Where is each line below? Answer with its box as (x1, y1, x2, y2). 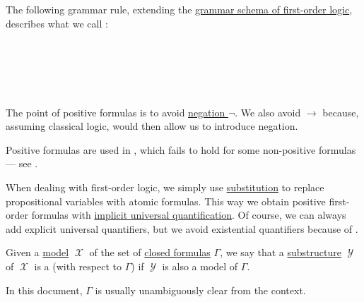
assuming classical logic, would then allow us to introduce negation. (6, 119, 298, 133)
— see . (6, 156, 38, 171)
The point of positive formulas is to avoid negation (6, 104, 225, 119)
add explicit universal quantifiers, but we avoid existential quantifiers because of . (6, 221, 358, 236)
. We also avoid (235, 104, 301, 119)
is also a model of (162, 258, 238, 273)
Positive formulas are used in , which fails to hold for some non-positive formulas (6, 142, 356, 157)
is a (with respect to (34, 258, 122, 273)
